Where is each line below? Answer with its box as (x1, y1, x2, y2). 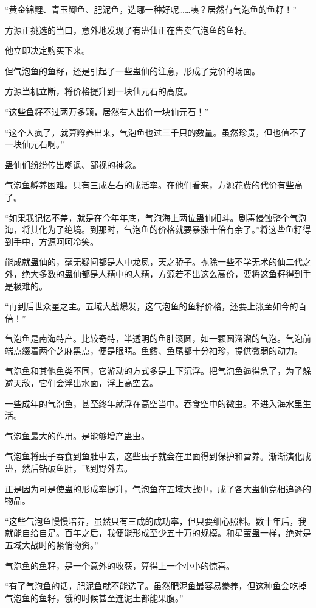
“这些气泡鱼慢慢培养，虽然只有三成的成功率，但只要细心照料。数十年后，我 (5, 514, 307, 527)
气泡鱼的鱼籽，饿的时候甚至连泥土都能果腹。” (5, 591, 184, 604)
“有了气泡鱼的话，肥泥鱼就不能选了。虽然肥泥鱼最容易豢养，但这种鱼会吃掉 (5, 579, 307, 592)
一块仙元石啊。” (5, 138, 64, 150)
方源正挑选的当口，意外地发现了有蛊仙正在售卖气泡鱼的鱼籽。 (5, 23, 252, 36)
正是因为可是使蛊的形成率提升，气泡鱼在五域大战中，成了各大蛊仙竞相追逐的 (5, 482, 311, 495)
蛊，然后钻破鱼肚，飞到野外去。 (5, 462, 132, 475)
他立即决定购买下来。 (5, 44, 90, 57)
